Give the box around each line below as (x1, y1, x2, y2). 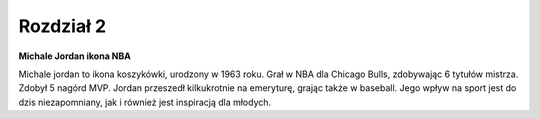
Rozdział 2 (18, 15, 107, 37)
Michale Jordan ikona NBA (18, 50, 132, 62)
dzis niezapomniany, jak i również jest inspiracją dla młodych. (18, 96, 272, 108)
